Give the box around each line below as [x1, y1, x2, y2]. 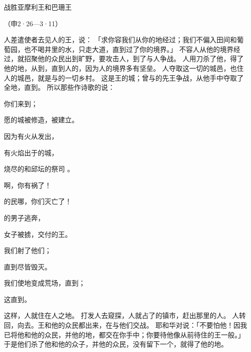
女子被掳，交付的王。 [4, 229, 72, 239]
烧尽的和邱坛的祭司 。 [4, 164, 74, 174]
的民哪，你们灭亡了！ [4, 196, 72, 206]
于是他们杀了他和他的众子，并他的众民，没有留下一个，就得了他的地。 [4, 339, 228, 349]
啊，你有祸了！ [4, 180, 51, 190]
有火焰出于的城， [4, 147, 58, 157]
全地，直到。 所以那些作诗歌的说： [4, 82, 115, 92]
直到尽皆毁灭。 [4, 261, 51, 271]
